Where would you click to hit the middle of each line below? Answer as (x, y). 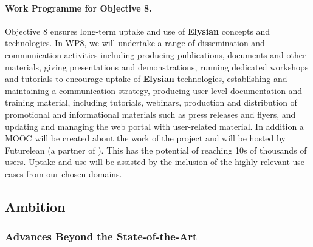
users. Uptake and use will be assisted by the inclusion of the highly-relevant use (155, 162)
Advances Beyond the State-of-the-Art (101, 236)
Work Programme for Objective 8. (78, 8)
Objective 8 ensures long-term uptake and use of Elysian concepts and (138, 31)
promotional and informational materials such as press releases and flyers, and (150, 114)
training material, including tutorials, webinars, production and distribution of (151, 102)
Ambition (35, 206)
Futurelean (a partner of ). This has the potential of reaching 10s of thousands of (156, 150)
